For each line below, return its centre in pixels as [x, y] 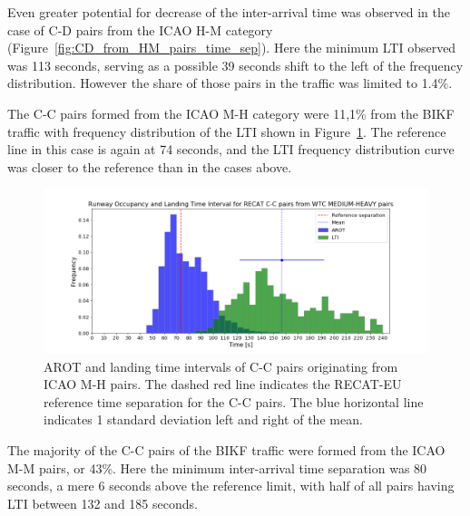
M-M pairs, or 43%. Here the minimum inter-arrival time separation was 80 [217, 467]
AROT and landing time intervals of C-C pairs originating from [221, 366]
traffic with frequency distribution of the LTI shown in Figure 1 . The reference [227, 131]
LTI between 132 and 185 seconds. [103, 503]
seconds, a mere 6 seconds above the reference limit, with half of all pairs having [231, 486]
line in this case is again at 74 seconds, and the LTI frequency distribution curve [231, 149]
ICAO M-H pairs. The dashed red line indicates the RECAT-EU [223, 384]
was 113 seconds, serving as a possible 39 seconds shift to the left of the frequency [235, 65]
